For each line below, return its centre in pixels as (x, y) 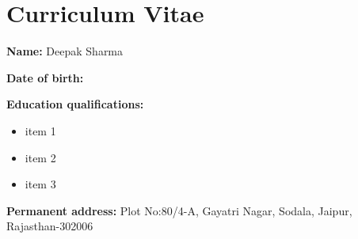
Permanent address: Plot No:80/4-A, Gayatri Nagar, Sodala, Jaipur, (179, 210)
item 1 (40, 130)
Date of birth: (45, 77)
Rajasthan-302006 (50, 226)
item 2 (40, 157)
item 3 (40, 184)
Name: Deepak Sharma (65, 51)
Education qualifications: (75, 104)
